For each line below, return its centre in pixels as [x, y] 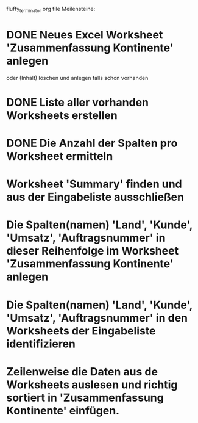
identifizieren [41, 344]
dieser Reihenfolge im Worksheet [92, 251]
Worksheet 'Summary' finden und [94, 184]
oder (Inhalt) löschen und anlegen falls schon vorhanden [77, 78]
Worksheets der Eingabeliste [81, 331]
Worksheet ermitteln [60, 157]
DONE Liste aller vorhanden [78, 102]
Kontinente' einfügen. [63, 410]
